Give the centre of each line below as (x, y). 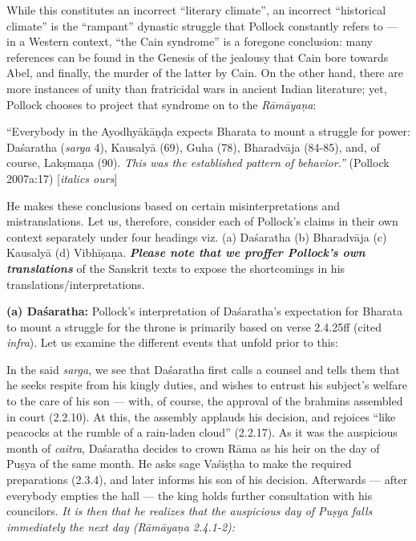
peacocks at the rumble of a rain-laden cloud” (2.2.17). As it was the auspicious (202, 432)
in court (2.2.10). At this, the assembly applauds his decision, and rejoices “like (201, 416)
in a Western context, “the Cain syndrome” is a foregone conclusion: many (190, 41)
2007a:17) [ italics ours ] (62, 178)
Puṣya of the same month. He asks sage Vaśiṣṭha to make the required (179, 464)
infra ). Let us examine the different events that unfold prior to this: (172, 342)
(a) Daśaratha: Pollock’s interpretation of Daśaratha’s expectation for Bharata (204, 311)
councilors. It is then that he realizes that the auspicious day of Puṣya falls (190, 511)
